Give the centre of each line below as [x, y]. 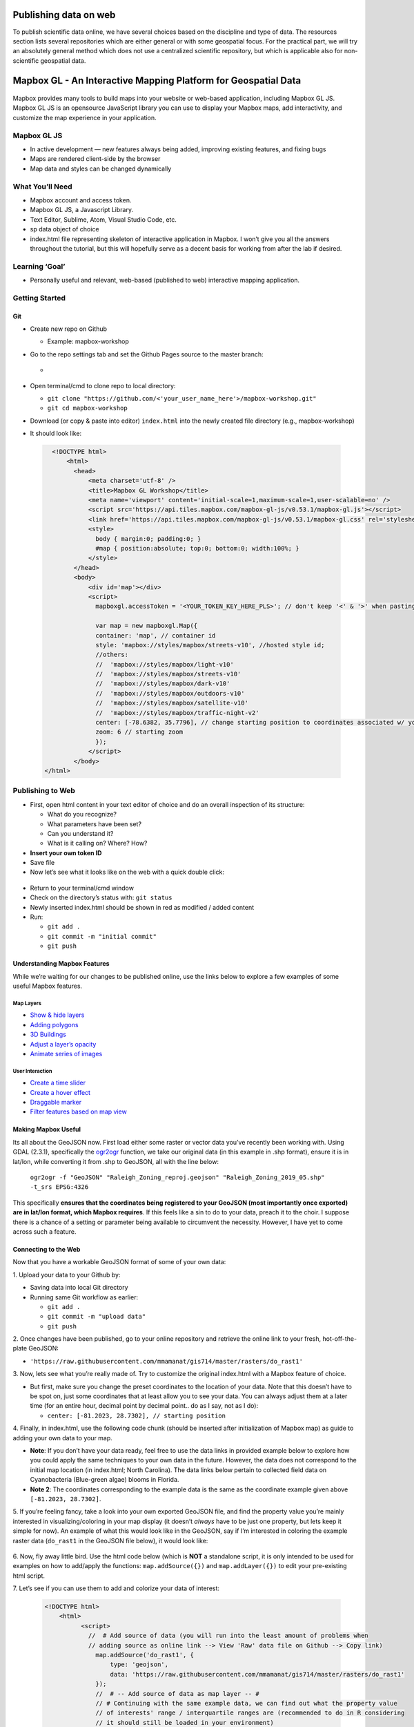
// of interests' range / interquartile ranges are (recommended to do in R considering [250, 1713]
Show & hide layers [57, 1015]
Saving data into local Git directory [79, 1288]
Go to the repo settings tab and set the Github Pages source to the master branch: [147, 354]
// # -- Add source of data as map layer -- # [177, 1693]
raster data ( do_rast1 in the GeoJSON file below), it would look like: [110, 1540]
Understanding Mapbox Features [61, 964]
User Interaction [32, 1071]
